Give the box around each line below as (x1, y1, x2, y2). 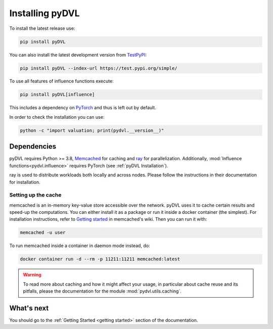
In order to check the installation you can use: (9, 114, 105, 120)
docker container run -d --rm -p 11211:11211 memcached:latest (20, 256, 180, 262)
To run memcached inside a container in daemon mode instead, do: (9, 243, 150, 249)
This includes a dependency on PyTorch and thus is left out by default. (9, 105, 156, 111)
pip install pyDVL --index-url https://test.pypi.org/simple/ (20, 65, 177, 71)
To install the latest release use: (9, 25, 75, 31)
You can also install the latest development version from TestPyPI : (9, 52, 147, 58)
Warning (23, 272, 41, 278)
